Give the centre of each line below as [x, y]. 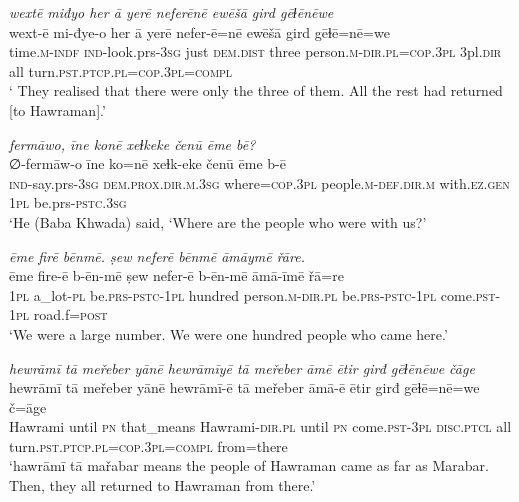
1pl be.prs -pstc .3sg [68, 202]
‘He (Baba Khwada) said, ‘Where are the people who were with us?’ [218, 221]
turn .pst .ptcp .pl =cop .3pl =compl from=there [148, 445]
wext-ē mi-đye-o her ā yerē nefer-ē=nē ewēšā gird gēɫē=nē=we [199, 31]
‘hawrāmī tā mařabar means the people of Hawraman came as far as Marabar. [249, 465]
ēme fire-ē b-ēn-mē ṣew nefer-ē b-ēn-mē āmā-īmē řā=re [176, 275]
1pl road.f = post [58, 314]
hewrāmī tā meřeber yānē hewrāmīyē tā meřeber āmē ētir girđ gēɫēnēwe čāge [242, 367]
